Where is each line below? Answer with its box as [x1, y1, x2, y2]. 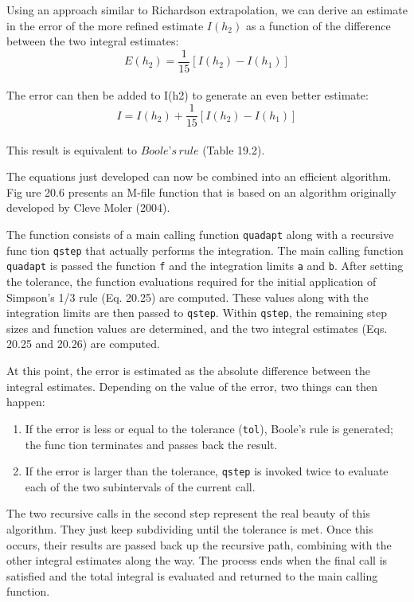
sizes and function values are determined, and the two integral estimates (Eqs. [6, 319, 388, 336]
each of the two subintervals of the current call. [25, 478, 256, 494]
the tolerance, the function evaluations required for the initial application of [6, 273, 377, 290]
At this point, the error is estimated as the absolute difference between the [6, 362, 371, 379]
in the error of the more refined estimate [6, 17, 204, 33]
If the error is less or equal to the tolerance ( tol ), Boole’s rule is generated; [25, 420, 393, 436]
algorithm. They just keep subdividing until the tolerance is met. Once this [6, 520, 373, 537]
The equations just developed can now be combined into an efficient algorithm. [6, 168, 392, 185]
